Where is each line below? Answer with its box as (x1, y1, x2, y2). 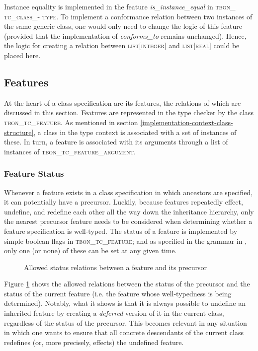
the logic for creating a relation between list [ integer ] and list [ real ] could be (4, 40, 240, 51)
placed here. (4, 50, 41, 60)
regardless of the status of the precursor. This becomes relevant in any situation (4, 317, 247, 328)
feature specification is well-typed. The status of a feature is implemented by (4, 225, 238, 236)
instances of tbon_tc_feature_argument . (4, 146, 136, 156)
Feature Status (4, 167, 64, 180)
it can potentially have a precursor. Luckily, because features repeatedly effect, (4, 197, 243, 207)
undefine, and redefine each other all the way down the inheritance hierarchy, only (4, 206, 254, 216)
